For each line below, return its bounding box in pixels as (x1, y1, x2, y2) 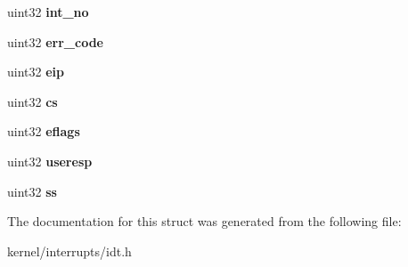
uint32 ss (7, 182, 57, 200)
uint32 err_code (7, 32, 103, 51)
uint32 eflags (7, 122, 80, 141)
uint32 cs (7, 92, 58, 110)
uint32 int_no (7, 3, 89, 20)
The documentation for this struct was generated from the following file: (7, 212, 402, 231)
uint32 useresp (7, 151, 93, 170)
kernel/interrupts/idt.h (7, 241, 132, 260)
